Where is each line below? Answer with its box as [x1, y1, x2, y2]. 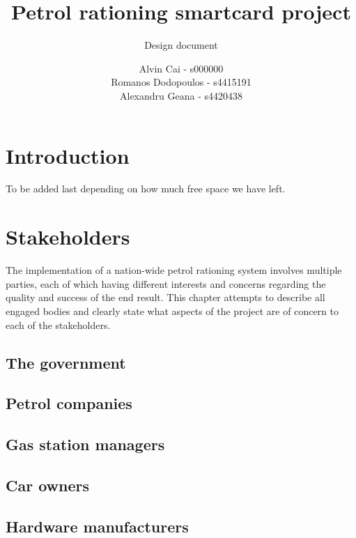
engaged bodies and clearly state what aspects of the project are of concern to [6, 303, 339, 318]
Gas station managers [6, 433, 165, 455]
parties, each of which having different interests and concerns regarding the [6, 276, 326, 291]
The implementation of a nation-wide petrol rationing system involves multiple [6, 263, 342, 277]
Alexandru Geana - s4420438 [120, 88, 242, 102]
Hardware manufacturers [6, 515, 189, 537]
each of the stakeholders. [6, 317, 111, 332]
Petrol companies [6, 392, 132, 414]
